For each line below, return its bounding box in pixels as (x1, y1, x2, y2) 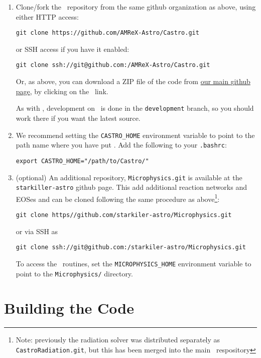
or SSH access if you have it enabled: (16, 43, 129, 54)
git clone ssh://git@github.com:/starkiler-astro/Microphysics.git (16, 244, 246, 251)
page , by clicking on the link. (16, 86, 108, 96)
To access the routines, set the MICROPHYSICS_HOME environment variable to (16, 258, 251, 268)
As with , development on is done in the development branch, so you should (16, 103, 254, 113)
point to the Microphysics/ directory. (16, 268, 133, 278)
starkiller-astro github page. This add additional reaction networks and (16, 182, 247, 192)
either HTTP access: (16, 11, 79, 22)
